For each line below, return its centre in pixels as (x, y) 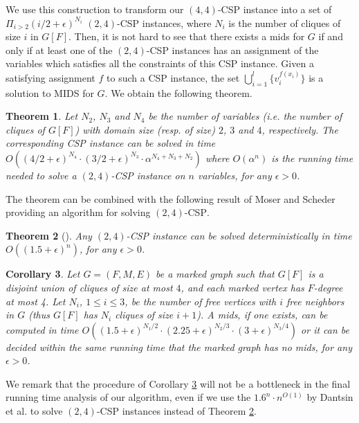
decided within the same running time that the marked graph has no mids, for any (179, 346)
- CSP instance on (148, 175)
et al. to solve (34, 411)
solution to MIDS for (50, 92)
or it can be (325, 329)
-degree (328, 287)
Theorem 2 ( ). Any (49, 235)
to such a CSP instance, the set (173, 77)
